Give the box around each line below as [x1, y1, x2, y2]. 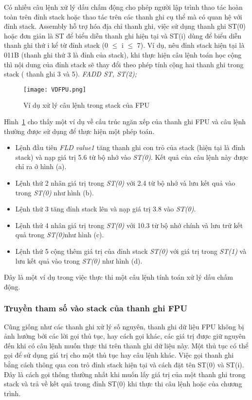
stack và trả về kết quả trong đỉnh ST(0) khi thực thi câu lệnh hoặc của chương [4, 379, 242, 389]
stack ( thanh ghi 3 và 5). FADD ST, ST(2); [4, 69, 137, 79]
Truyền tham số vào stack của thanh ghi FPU [4, 302, 187, 314]
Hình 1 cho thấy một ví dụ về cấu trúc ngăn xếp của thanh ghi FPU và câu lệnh [4, 116, 246, 126]
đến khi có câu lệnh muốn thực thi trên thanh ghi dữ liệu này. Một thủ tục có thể [4, 340, 249, 350]
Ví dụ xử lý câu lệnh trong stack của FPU [23, 100, 150, 110]
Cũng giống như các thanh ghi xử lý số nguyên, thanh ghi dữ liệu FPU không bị [4, 321, 244, 331]
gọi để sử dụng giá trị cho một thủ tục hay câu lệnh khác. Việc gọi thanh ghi [4, 350, 234, 360]
